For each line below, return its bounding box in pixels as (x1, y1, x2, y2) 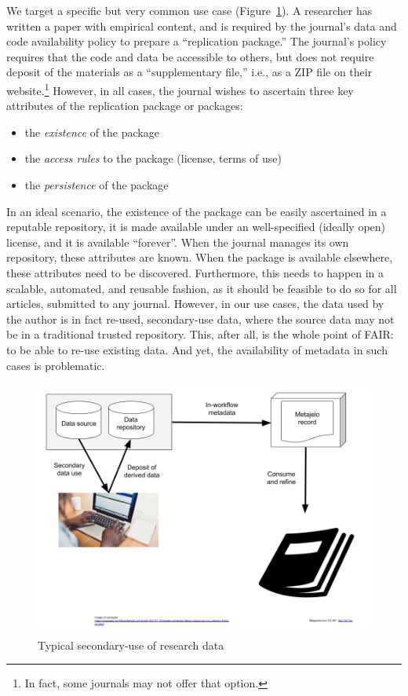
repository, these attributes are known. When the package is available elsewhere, (6, 249, 393, 266)
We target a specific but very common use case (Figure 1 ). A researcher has (6, 2, 373, 18)
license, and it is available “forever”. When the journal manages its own (6, 233, 349, 250)
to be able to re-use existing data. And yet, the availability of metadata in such (6, 341, 388, 357)
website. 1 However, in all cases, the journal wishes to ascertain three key (6, 79, 354, 98)
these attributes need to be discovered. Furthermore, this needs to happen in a (6, 264, 384, 280)
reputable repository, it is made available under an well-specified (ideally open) (6, 218, 386, 235)
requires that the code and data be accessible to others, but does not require (6, 48, 374, 64)
